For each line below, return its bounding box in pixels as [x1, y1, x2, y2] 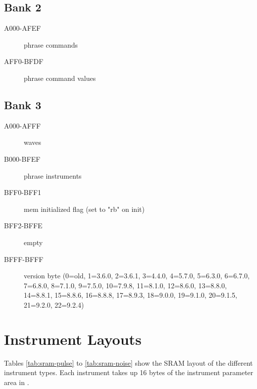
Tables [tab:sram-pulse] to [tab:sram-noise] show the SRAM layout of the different [4, 357, 253, 368]
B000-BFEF [4, 153, 41, 164]
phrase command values [24, 72, 96, 83]
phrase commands [24, 39, 78, 50]
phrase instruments [24, 170, 82, 181]
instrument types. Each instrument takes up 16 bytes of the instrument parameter [4, 367, 254, 378]
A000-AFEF [4, 23, 41, 33]
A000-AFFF [4, 120, 41, 130]
